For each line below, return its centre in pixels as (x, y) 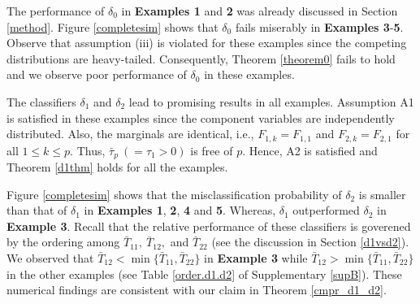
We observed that (50, 258)
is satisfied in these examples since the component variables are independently (201, 117)
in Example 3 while (256, 258)
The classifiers (41, 101)
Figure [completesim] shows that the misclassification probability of (174, 194)
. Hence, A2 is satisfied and (310, 150)
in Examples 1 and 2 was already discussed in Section (260, 11)
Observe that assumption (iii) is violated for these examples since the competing (207, 43)
